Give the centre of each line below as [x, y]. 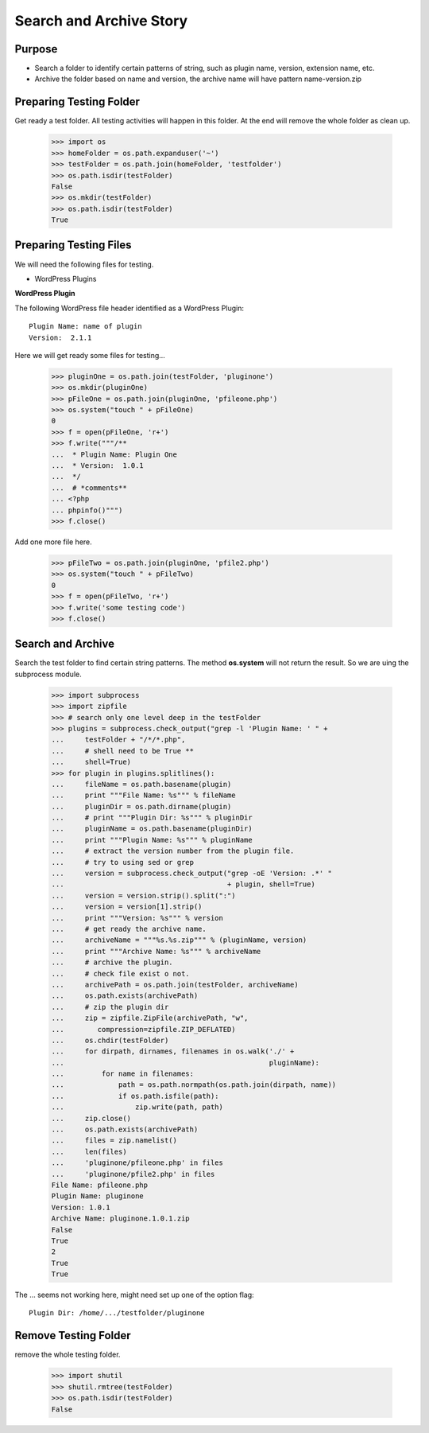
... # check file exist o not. [120, 974]
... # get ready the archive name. [129, 929]
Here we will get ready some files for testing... [90, 355]
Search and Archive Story [101, 21]
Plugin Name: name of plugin [85, 327]
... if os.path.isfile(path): [135, 1096]
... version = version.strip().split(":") [143, 896]
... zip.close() [91, 1118]
